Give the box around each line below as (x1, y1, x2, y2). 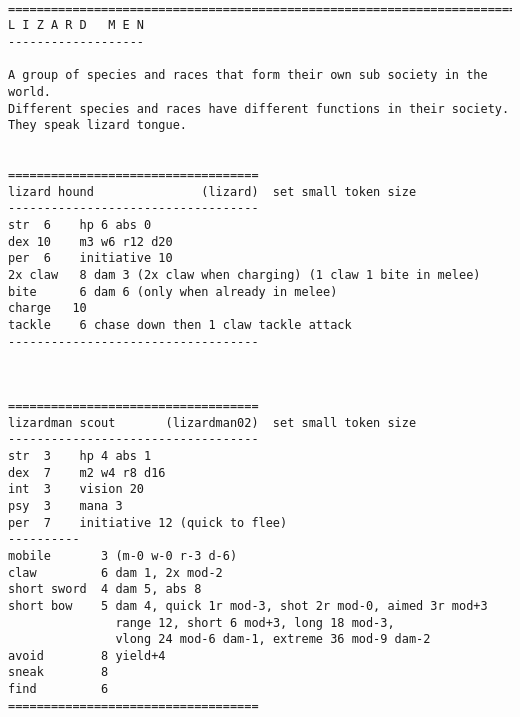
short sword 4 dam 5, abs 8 (8, 582, 202, 597)
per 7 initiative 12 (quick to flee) (8, 515, 288, 530)
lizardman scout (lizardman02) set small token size (8, 415, 417, 430)
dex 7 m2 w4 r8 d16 (8, 465, 166, 480)
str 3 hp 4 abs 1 (8, 448, 152, 463)
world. (8, 84, 51, 99)
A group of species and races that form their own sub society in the (8, 68, 488, 83)
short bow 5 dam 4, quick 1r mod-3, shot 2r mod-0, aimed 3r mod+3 (8, 598, 488, 613)
